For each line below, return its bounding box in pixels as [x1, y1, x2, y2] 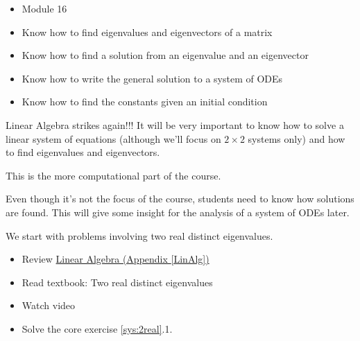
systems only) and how [248, 131, 345, 146]
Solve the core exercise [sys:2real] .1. [22, 321, 173, 335]
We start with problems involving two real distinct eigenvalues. [6, 228, 273, 243]
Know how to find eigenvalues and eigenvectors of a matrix [22, 24, 273, 39]
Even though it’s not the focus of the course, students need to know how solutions [6, 191, 354, 206]
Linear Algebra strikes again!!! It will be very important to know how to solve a [6, 117, 344, 132]
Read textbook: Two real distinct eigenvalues [22, 274, 213, 289]
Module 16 [22, 1, 67, 15]
